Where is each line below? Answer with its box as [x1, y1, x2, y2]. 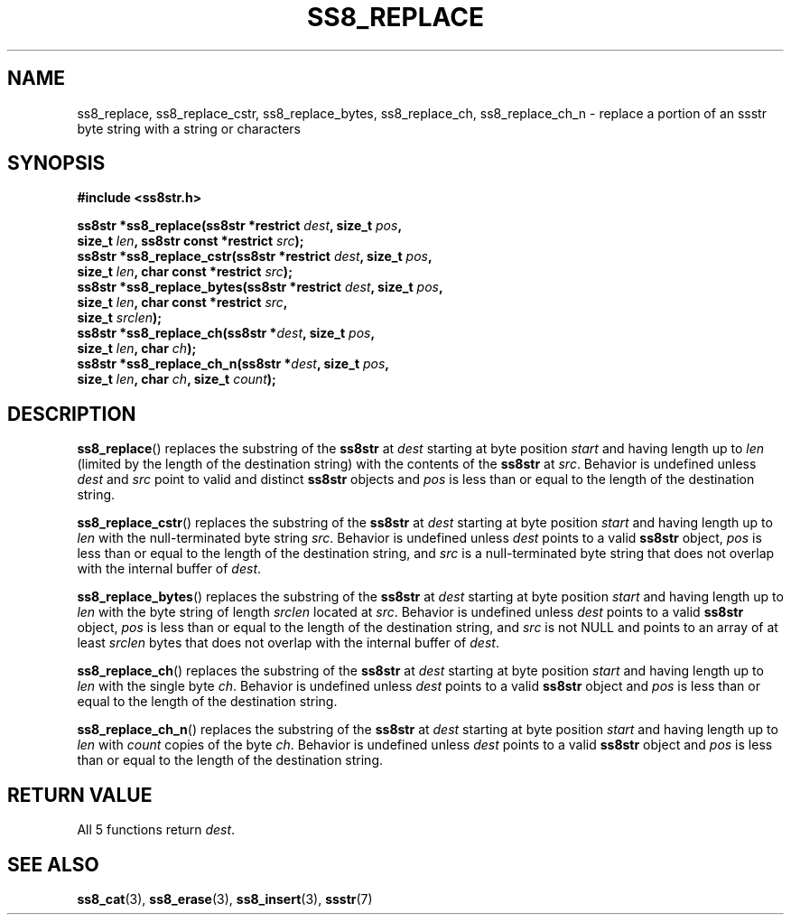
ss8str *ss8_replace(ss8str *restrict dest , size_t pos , [77, 218, 403, 234]
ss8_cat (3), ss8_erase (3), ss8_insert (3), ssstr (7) [77, 890, 373, 907]
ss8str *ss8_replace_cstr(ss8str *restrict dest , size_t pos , [77, 248, 433, 265]
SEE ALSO [7, 852, 99, 876]
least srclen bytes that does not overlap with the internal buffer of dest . [77, 635, 499, 651]
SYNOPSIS [7, 152, 106, 175]
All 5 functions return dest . [77, 822, 236, 838]
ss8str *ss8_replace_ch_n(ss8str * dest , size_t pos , [77, 356, 390, 372]
